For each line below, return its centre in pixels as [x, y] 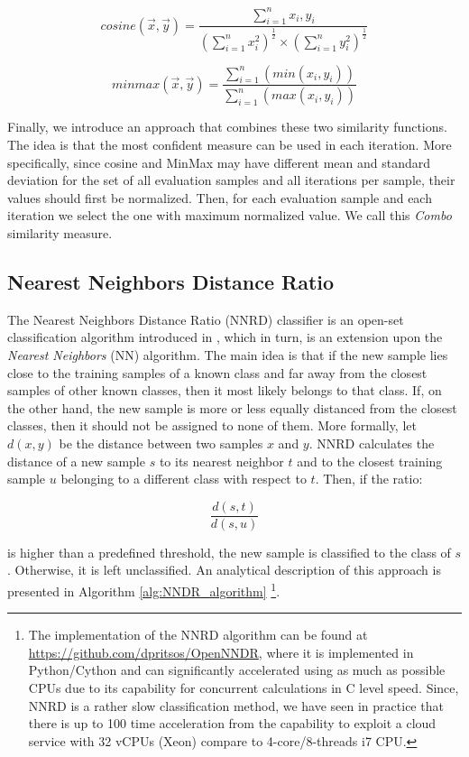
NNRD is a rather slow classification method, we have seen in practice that [236, 705]
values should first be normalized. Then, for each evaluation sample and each [220, 197]
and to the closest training [370, 461]
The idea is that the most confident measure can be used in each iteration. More [230, 144]
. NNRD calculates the [372, 443]
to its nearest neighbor [221, 461]
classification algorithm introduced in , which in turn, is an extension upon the [225, 337]
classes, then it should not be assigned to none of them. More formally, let [212, 425]
